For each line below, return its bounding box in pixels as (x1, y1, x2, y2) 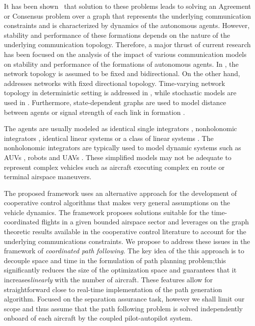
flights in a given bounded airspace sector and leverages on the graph (41, 217, 249, 227)
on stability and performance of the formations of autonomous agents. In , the (4, 58, 239, 69)
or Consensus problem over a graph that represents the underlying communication (4, 10, 251, 21)
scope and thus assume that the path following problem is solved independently (4, 303, 243, 313)
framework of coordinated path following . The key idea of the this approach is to (4, 245, 244, 256)
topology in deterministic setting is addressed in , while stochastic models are (4, 87, 236, 98)
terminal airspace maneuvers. (4, 171, 92, 182)
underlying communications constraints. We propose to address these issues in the (4, 236, 250, 246)
